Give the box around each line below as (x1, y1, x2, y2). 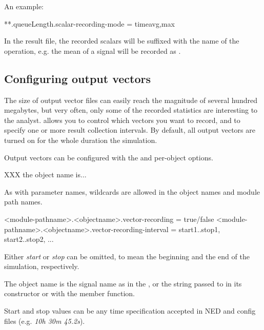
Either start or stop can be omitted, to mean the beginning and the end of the (4, 251, 250, 261)
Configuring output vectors (4, 70, 151, 86)
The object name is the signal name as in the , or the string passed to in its (4, 278, 242, 288)
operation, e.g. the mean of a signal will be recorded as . (4, 45, 181, 56)
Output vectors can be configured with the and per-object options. (4, 152, 213, 162)
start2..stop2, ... (4, 234, 54, 244)
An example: (4, 1, 44, 11)
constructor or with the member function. (4, 288, 135, 299)
